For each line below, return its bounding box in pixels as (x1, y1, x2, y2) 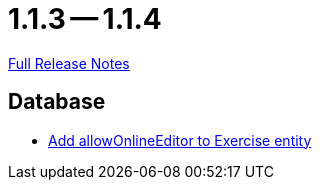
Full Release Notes (8, 54, 130, 72)
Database (8, 89, 106, 115)
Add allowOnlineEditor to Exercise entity (48, 131, 312, 149)
